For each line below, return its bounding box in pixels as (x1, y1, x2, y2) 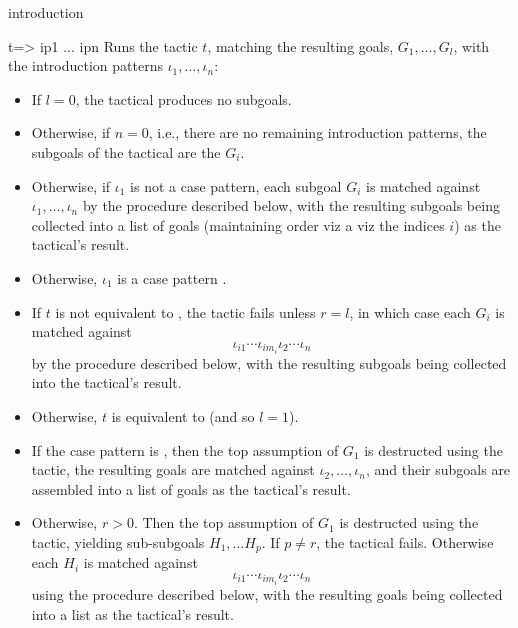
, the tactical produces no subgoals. (75, 88, 292, 109)
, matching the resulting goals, (207, 35, 394, 56)
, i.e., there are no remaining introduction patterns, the (148, 122, 487, 143)
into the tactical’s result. (31, 372, 182, 393)
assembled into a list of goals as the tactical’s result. (31, 478, 351, 499)
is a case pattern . (117, 267, 227, 288)
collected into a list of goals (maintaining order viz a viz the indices (31, 214, 445, 235)
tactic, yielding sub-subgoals (31, 531, 205, 552)
